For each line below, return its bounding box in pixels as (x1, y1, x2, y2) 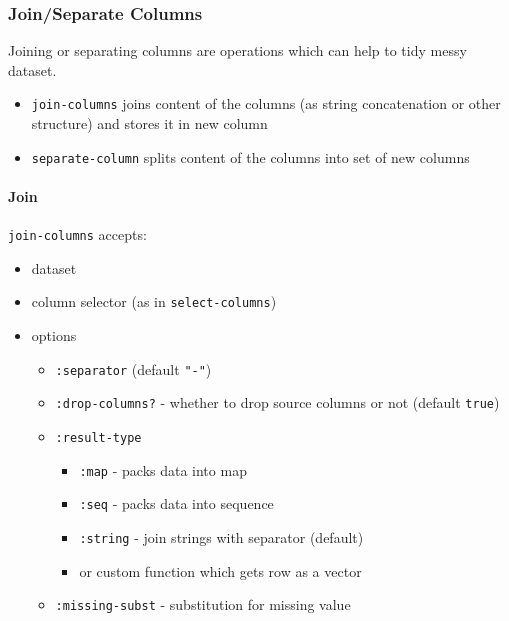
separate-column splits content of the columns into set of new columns (31, 146, 470, 167)
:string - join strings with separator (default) (79, 526, 364, 547)
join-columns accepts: (8, 224, 147, 245)
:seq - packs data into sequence (79, 493, 274, 514)
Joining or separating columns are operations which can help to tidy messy (8, 40, 467, 61)
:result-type (55, 430, 142, 445)
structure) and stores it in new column (31, 113, 268, 134)
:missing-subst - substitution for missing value (55, 594, 351, 615)
